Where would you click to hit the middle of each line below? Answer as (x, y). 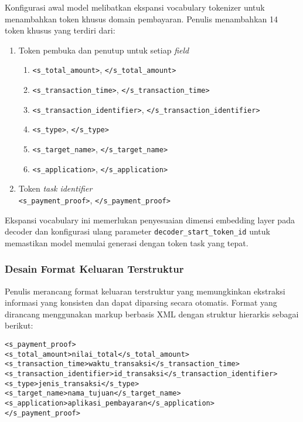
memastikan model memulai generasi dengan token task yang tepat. (127, 242)
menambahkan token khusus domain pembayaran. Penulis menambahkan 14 (141, 19)
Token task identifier (55, 188)
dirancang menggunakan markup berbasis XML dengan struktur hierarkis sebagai (152, 314)
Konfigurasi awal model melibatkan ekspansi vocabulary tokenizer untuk (135, 7)
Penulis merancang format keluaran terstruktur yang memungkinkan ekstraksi (145, 291)
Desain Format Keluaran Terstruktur (94, 269)
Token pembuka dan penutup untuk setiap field (104, 50)
